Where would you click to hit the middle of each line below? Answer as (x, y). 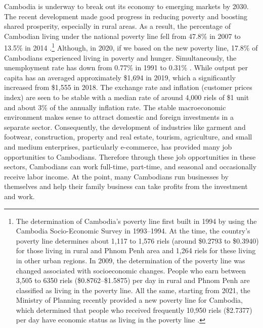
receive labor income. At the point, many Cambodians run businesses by (116, 176)
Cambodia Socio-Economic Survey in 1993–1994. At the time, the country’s (133, 231)
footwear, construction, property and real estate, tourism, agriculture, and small (128, 137)
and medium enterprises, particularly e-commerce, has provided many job (118, 146)
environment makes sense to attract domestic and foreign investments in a (119, 117)
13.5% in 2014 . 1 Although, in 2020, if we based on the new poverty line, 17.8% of (131, 47)
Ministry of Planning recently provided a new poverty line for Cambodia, (129, 300)
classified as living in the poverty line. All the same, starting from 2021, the (133, 290)
